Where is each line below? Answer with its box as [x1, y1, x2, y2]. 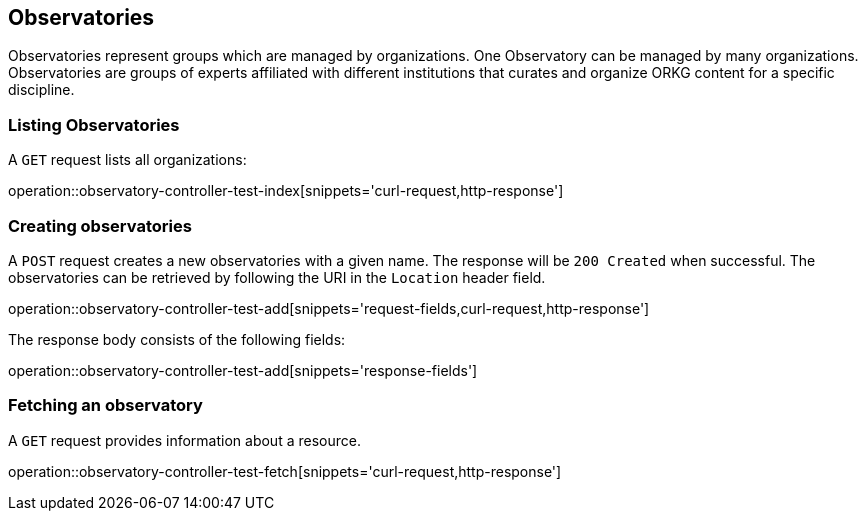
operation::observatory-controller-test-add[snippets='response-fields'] [8, 361, 478, 379]
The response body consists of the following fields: [8, 330, 346, 348]
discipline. [8, 81, 75, 99]
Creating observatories [8, 215, 192, 236]
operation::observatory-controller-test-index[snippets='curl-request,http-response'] [8, 182, 564, 200]
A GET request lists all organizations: [8, 151, 247, 169]
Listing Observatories [8, 114, 180, 135]
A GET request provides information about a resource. [8, 431, 361, 449]
